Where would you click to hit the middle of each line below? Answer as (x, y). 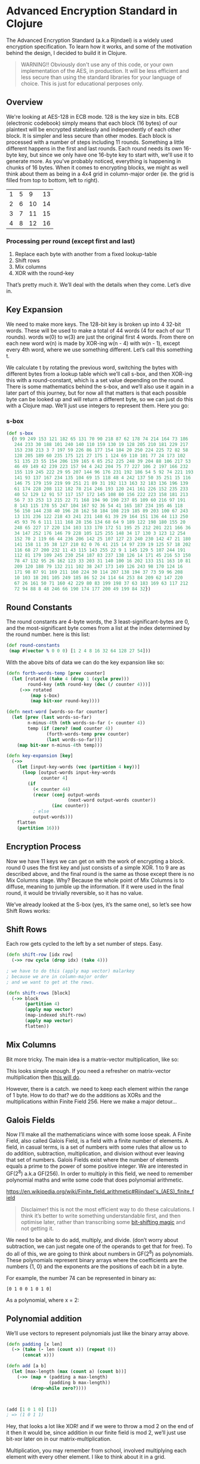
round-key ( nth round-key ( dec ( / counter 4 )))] (89, 684)
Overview (25, 102)
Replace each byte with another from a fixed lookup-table (86, 254)
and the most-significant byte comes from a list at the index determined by (98, 628)
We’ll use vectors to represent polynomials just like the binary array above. (98, 1333)
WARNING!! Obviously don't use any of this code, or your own (97, 64)
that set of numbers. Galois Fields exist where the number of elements (93, 1160)
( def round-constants (33, 645)
